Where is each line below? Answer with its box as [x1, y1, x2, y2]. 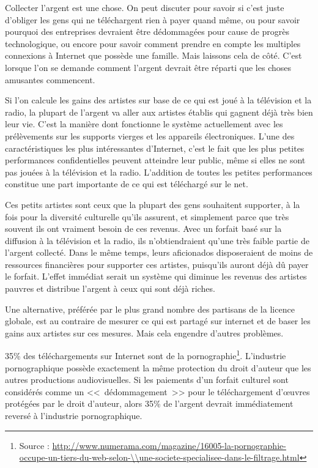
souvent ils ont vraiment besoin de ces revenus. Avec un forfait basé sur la [5, 222, 282, 235]
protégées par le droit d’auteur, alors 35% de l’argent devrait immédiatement [5, 397, 294, 410]
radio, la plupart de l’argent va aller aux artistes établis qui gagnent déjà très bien [5, 105, 313, 118]
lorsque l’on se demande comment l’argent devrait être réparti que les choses [5, 61, 292, 73]
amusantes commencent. [5, 73, 95, 86]
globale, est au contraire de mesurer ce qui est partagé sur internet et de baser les [5, 314, 311, 327]
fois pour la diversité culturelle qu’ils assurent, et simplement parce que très [5, 210, 289, 223]
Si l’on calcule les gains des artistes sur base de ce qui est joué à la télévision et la [5, 94, 312, 106]
